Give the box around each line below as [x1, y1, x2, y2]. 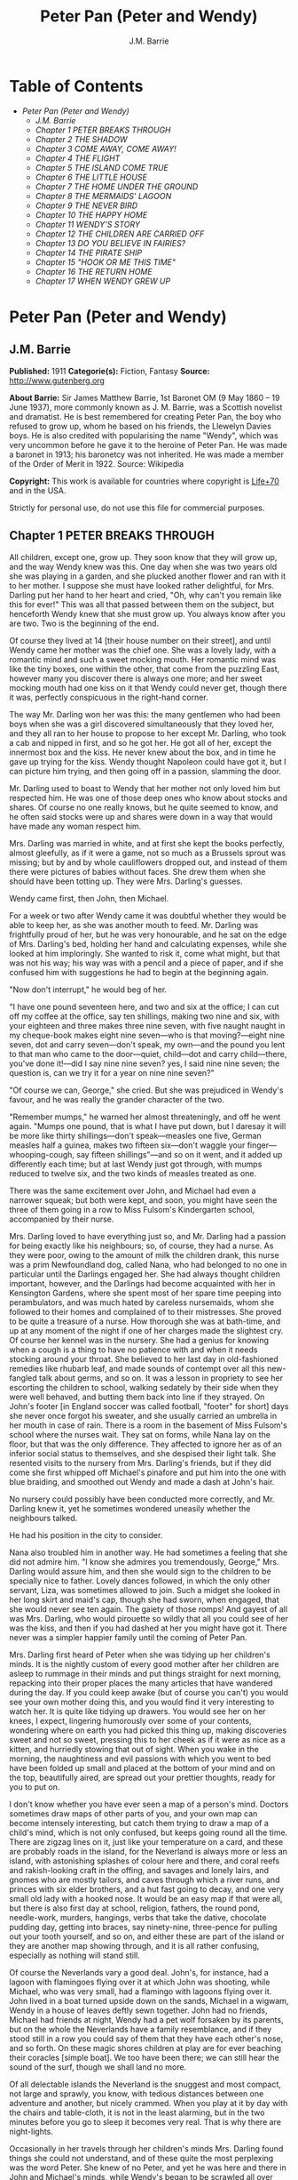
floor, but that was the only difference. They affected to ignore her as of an [9, 1439, 282, 1449]
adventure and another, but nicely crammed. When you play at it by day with [9, 2097, 288, 2108]
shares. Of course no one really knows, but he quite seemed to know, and [9, 802, 278, 813]
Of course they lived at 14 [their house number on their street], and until [9, 635, 271, 645]
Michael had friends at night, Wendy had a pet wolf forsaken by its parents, [9, 2014, 284, 2024]
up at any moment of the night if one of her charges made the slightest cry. [9, 1325, 284, 1335]
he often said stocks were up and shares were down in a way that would [9, 811, 273, 822]
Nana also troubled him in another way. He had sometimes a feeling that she [9, 1547, 288, 1558]
